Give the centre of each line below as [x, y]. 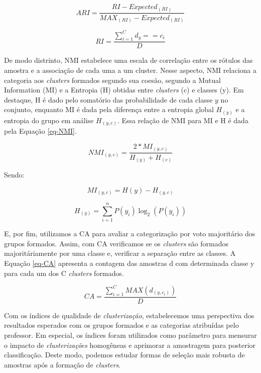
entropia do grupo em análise [49, 120]
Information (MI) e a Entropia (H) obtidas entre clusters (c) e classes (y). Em [124, 90]
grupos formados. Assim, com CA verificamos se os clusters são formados [116, 243]
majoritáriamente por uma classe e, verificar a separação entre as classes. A [120, 253]
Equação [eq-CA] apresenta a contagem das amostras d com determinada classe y [129, 263]
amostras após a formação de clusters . [62, 364]
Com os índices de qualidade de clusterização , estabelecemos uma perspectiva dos [129, 315]
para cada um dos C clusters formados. [64, 273]
